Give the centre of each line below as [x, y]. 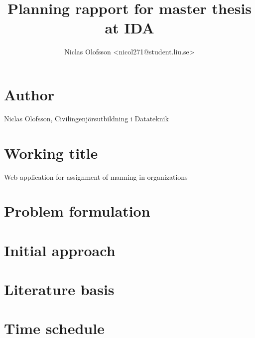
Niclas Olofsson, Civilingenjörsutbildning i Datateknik [86, 118]
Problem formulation [77, 211]
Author [29, 94]
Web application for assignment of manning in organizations [96, 176]
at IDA [129, 28]
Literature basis [59, 289]
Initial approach [60, 250]
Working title [51, 153]
